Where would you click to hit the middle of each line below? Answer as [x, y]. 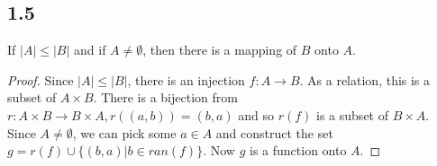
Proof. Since [41, 79]
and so [256, 114]
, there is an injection [186, 79]
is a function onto [298, 150]
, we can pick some [124, 132]
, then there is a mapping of [220, 50]
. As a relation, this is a [365, 79]
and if [90, 50]
